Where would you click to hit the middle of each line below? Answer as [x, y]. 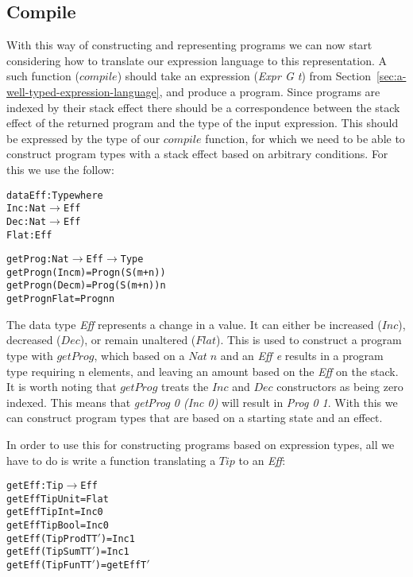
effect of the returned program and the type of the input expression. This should [203, 123]
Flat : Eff [29, 235]
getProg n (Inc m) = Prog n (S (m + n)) [86, 272]
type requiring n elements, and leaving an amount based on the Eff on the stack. [203, 371]
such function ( [43, 76]
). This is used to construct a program [309, 340]
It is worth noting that [62, 387]
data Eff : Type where [55, 195]
